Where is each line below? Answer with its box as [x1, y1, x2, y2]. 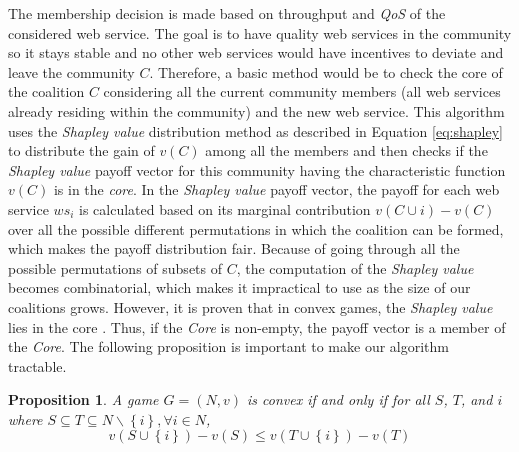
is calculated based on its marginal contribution [79, 198, 371, 219]
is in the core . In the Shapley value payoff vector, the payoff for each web [53, 179, 500, 200]
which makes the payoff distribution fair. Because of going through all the [8, 238, 460, 259]
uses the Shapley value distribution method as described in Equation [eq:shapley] [8, 120, 503, 141]
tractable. [8, 355, 67, 376]
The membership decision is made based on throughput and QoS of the [8, 3, 446, 23]
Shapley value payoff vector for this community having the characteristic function [8, 159, 506, 180]
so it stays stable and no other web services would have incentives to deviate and [8, 42, 504, 63]
